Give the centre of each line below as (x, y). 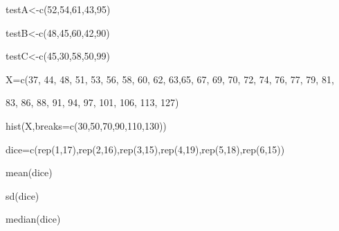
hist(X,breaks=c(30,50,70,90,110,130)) (86, 125)
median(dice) (33, 219)
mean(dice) (29, 172)
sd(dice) (22, 195)
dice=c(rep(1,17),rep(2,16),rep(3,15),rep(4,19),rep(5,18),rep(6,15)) (145, 149)
